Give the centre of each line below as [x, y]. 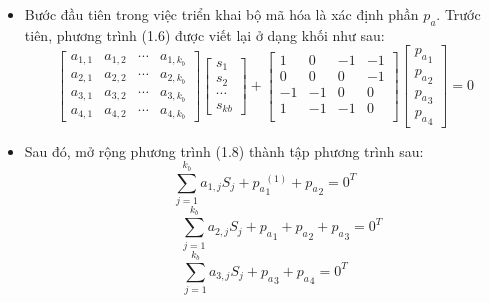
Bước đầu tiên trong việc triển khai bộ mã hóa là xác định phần [221, 14]
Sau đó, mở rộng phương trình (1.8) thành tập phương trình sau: [224, 150]
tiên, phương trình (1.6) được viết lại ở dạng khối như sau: [204, 34]
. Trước [458, 14]
